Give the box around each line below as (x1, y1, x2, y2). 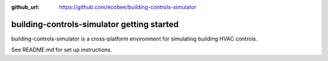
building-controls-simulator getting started (11, 19, 179, 30)
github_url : (11, 4, 39, 10)
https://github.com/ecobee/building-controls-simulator (59, 4, 197, 10)
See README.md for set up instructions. (11, 46, 112, 54)
